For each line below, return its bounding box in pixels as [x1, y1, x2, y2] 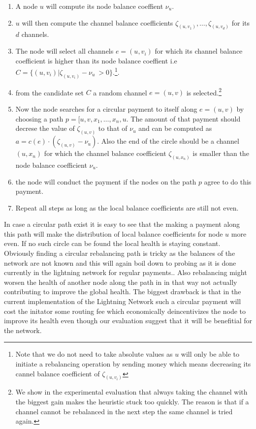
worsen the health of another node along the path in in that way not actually [4, 276, 237, 287]
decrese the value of [15, 123, 75, 133]
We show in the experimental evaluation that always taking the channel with [15, 387, 248, 397]
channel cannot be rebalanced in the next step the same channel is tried [15, 406, 233, 416]
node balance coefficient [15, 159, 87, 170]
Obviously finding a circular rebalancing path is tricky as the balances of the [4, 248, 235, 258]
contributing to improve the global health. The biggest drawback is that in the [4, 286, 241, 297]
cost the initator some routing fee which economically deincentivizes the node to [4, 306, 246, 316]
